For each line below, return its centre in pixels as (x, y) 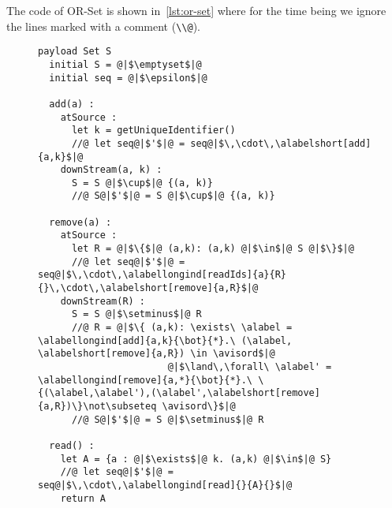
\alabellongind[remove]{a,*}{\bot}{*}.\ (146, 380)
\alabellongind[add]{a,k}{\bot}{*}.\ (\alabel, (165, 340)
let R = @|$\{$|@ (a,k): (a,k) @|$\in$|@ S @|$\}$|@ (213, 249)
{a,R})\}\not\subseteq (97, 406)
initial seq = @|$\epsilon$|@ (128, 78)
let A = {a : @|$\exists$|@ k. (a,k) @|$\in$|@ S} (196, 459)
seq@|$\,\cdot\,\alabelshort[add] (281, 143)
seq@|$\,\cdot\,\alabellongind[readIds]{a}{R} (162, 275)
